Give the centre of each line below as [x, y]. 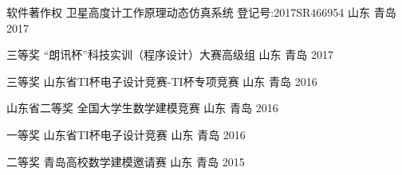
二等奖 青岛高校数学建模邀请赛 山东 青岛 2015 [126, 161]
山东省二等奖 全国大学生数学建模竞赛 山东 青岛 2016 [142, 108]
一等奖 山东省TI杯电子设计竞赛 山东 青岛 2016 [126, 134]
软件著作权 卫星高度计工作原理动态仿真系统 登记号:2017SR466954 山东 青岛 [201, 12]
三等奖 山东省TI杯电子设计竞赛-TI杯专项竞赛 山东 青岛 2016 [162, 81]
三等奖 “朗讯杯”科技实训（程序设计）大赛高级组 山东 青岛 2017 [170, 54]
